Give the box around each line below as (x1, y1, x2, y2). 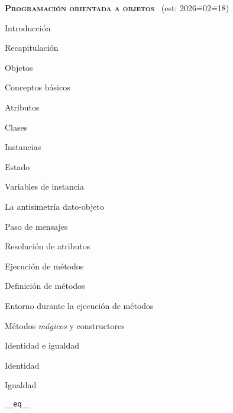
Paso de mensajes (5, 220, 68, 232)
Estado (5, 160, 30, 173)
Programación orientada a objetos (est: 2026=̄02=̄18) (5, 2, 229, 14)
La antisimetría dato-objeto (5, 200, 104, 212)
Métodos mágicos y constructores (5, 319, 125, 331)
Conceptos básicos (5, 81, 70, 93)
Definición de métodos (5, 279, 85, 292)
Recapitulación (5, 41, 59, 54)
